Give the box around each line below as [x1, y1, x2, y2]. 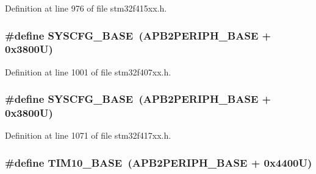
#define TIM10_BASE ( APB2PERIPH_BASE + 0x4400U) [5, 155, 312, 170]
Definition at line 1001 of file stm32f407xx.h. [5, 65, 171, 78]
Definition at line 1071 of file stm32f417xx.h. [5, 129, 171, 142]
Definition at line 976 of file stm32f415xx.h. [5, 2, 167, 14]
